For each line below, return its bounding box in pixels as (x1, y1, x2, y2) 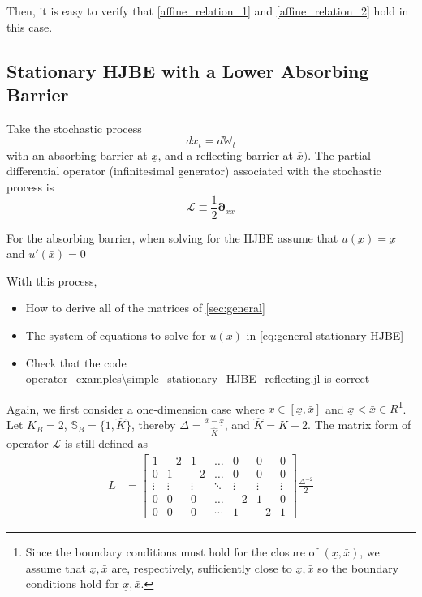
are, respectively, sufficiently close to (111, 559, 292, 576)
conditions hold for (25, 575, 119, 592)
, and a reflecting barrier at (157, 146, 294, 163)
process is (6, 178, 54, 195)
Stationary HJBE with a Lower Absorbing (6, 58, 369, 83)
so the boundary (317, 559, 399, 576)
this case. (6, 18, 53, 35)
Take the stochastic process (6, 119, 142, 136)
